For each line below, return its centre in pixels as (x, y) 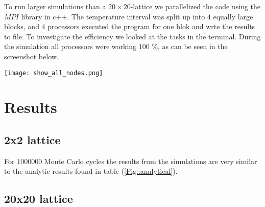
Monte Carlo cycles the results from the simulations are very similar (151, 161)
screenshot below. (31, 56)
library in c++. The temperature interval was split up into (113, 16)
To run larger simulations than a (55, 6)
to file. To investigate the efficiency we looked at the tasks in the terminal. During (132, 36)
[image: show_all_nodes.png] (54, 73)
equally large (233, 16)
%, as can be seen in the (190, 46)
